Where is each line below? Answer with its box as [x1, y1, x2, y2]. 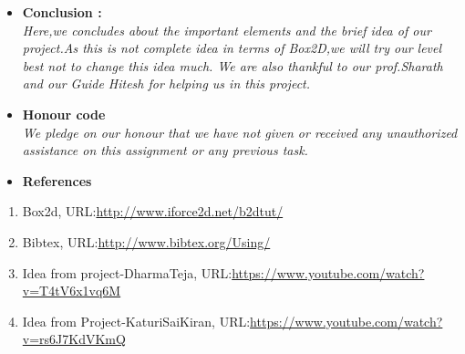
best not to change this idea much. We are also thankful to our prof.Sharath [22, 56, 443, 75]
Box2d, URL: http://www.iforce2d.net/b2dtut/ [22, 202, 284, 221]
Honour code [22, 104, 106, 123]
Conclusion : [22, 3, 102, 21]
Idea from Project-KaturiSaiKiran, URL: [22, 311, 251, 330]
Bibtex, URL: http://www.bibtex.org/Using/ [22, 232, 271, 251]
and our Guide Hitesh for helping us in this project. [22, 74, 311, 93]
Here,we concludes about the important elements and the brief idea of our [22, 20, 431, 39]
